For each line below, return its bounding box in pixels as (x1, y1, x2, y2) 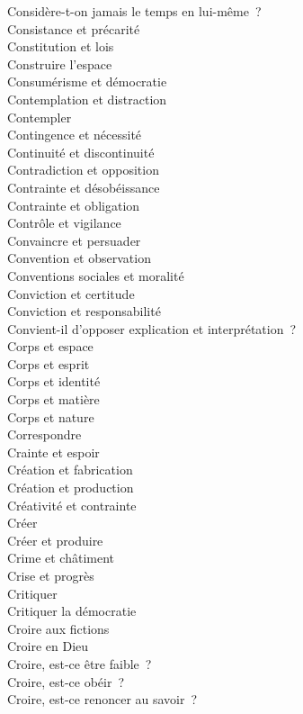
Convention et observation (7, 249, 151, 267)
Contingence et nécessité (7, 125, 142, 144)
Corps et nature (7, 407, 94, 426)
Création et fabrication (7, 460, 133, 479)
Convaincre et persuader (7, 230, 141, 249)
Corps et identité (7, 372, 101, 391)
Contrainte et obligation (7, 195, 140, 214)
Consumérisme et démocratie (7, 72, 167, 91)
